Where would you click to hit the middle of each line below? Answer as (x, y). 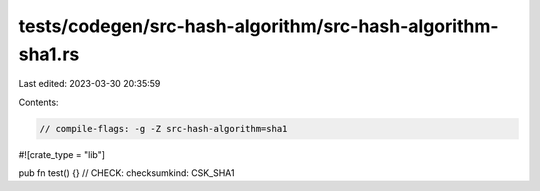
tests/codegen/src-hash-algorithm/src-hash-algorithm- (258, 26)
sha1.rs (49, 54)
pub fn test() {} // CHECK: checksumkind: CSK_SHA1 (126, 173)
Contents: (38, 102)
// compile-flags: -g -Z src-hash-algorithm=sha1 (163, 128)
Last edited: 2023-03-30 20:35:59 (89, 84)
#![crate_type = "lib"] (61, 154)
